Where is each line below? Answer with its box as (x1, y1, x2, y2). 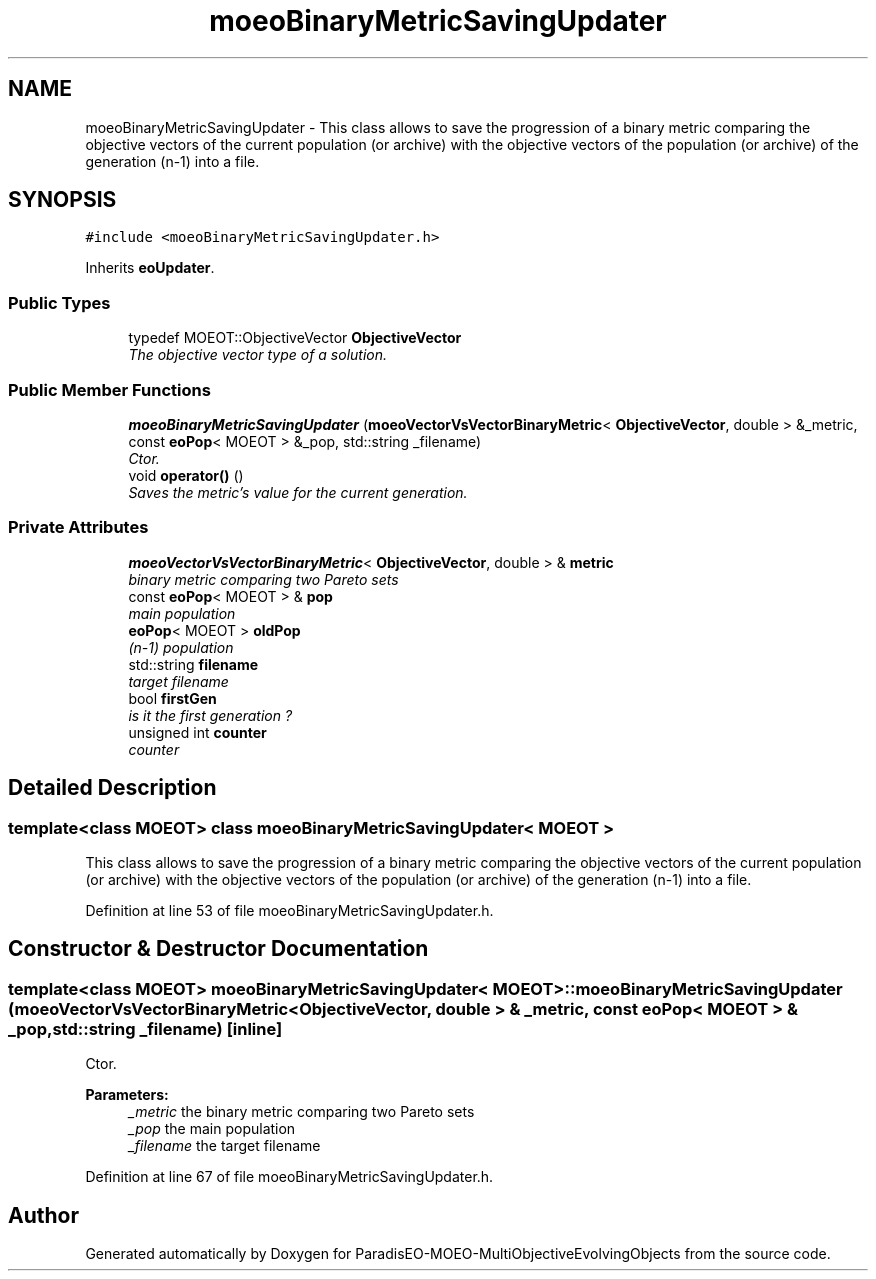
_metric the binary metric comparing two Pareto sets (128, 1103, 475, 1121)
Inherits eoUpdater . (85, 259, 215, 277)
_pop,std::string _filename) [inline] (8, 1018, 283, 1039)
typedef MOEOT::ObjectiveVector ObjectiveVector (128, 329, 462, 347)
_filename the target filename (128, 1137, 321, 1155)
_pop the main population (128, 1120, 296, 1138)
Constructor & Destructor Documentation (8, 936, 429, 962)
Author (8, 1202, 79, 1228)
